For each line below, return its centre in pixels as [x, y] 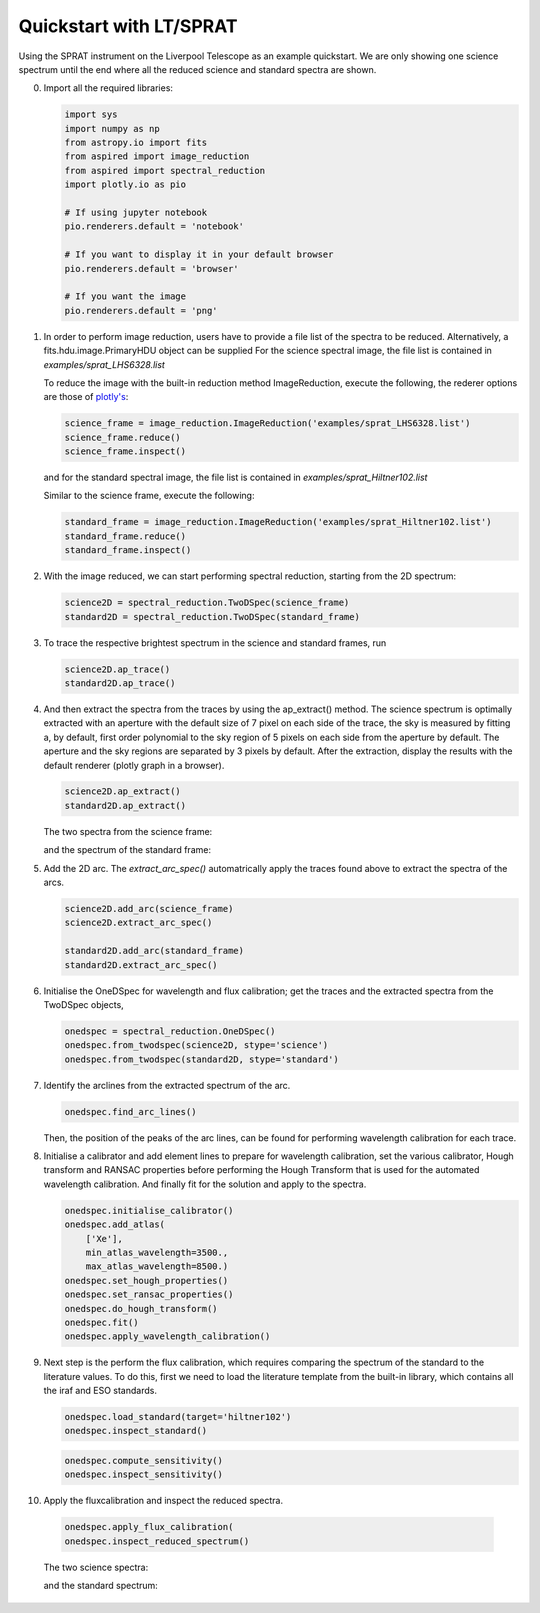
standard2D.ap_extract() [125, 805]
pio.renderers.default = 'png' [141, 310]
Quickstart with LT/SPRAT [128, 26]
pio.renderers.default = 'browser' [151, 268]
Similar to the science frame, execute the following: [149, 496]
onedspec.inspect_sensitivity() [144, 1474]
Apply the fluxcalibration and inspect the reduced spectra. [163, 1501]
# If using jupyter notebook [136, 213]
